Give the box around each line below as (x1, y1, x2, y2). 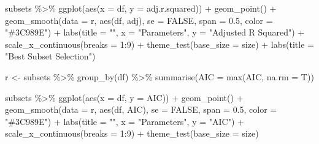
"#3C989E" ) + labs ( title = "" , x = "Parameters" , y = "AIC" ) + (5, 115, 244, 127)
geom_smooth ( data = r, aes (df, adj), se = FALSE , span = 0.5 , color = (5, 13, 273, 26)
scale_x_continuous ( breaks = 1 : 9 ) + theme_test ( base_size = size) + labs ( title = (5, 37, 314, 50)
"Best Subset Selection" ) (5, 50, 96, 63)
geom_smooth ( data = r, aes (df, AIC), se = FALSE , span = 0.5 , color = (5, 103, 277, 116)
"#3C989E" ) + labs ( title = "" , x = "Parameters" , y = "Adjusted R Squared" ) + (5, 26, 305, 39)
